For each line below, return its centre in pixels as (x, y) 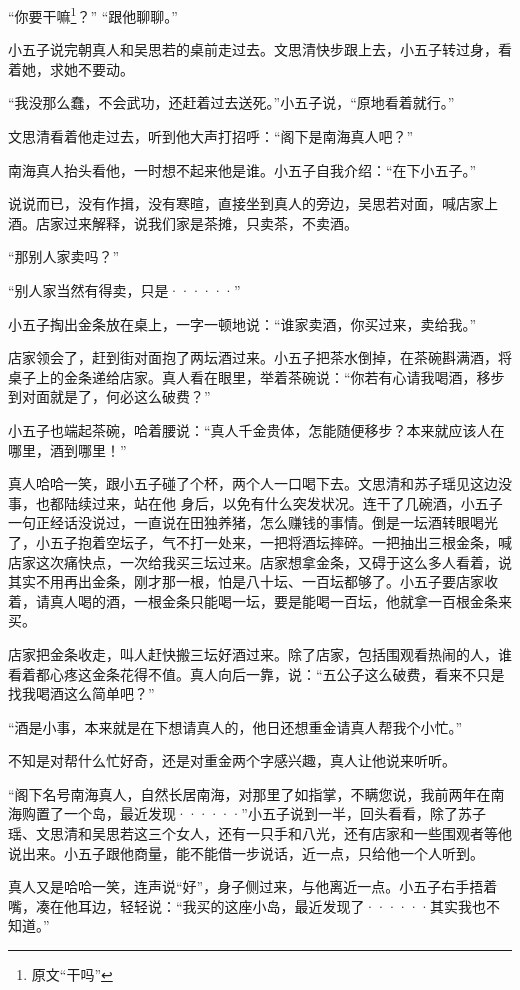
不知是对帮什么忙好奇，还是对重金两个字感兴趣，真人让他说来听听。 (232, 760)
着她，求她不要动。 (71, 68)
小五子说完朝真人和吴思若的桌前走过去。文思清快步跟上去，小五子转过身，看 (260, 49)
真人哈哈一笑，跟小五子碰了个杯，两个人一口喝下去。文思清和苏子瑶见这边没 (260, 483)
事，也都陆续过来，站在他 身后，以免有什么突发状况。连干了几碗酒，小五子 (255, 502)
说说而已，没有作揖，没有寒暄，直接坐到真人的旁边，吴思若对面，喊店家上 (253, 203)
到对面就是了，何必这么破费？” (109, 396)
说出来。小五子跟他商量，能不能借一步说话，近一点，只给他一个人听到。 (246, 852)
